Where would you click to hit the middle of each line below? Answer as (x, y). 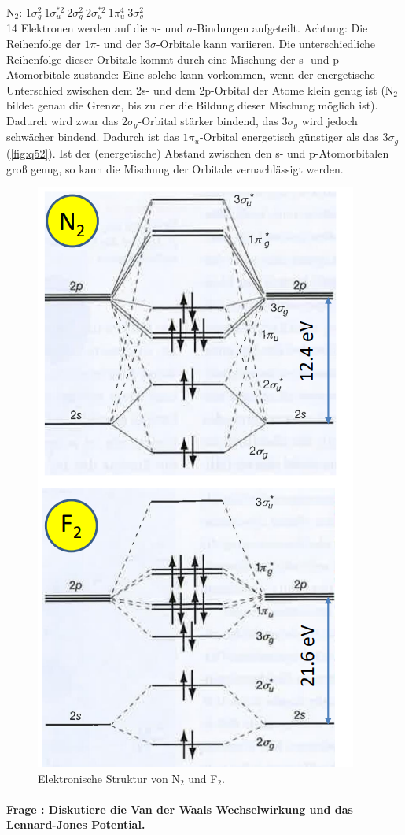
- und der (119, 44)
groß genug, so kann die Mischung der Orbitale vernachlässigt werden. (175, 168)
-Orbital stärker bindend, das (208, 121)
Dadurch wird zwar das (63, 121)
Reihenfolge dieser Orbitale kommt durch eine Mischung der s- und (168, 59)
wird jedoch (330, 121)
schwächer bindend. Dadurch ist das (93, 137)
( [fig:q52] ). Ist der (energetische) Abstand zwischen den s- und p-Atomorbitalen (198, 152)
